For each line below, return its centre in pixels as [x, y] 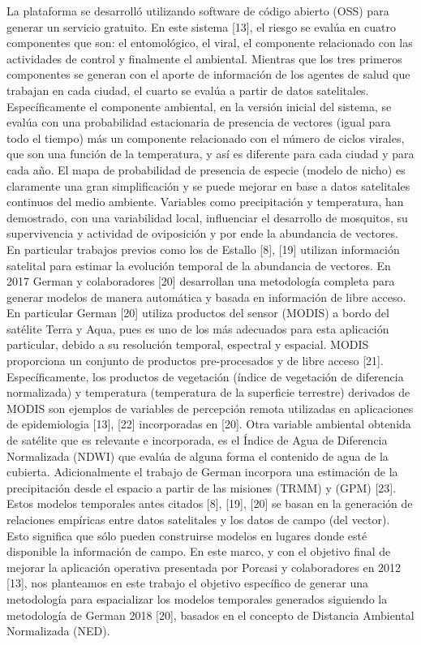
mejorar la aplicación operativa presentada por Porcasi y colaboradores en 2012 [204, 567]
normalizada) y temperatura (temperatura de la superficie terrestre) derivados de [208, 392]
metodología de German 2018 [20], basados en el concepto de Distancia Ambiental [210, 615]
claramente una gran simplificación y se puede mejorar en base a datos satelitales [208, 185]
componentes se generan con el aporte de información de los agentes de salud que [208, 74]
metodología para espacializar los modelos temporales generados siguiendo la [197, 598]
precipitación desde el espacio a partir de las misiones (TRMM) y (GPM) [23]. [202, 487]
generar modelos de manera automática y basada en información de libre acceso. [206, 297]
